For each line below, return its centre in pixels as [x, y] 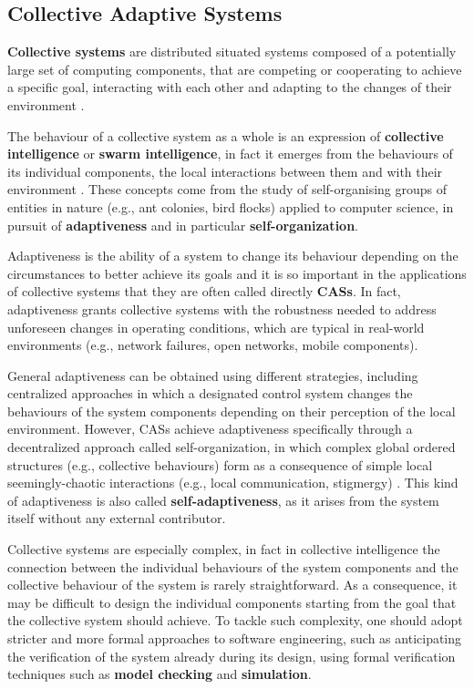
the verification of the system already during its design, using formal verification [232, 656]
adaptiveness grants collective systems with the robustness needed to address [222, 309]
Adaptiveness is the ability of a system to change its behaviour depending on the [233, 256]
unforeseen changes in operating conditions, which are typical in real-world [216, 327]
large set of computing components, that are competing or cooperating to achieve [235, 69]
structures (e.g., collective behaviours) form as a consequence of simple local [220, 464]
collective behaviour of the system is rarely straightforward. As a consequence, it [232, 585]
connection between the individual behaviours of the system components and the [233, 566]
